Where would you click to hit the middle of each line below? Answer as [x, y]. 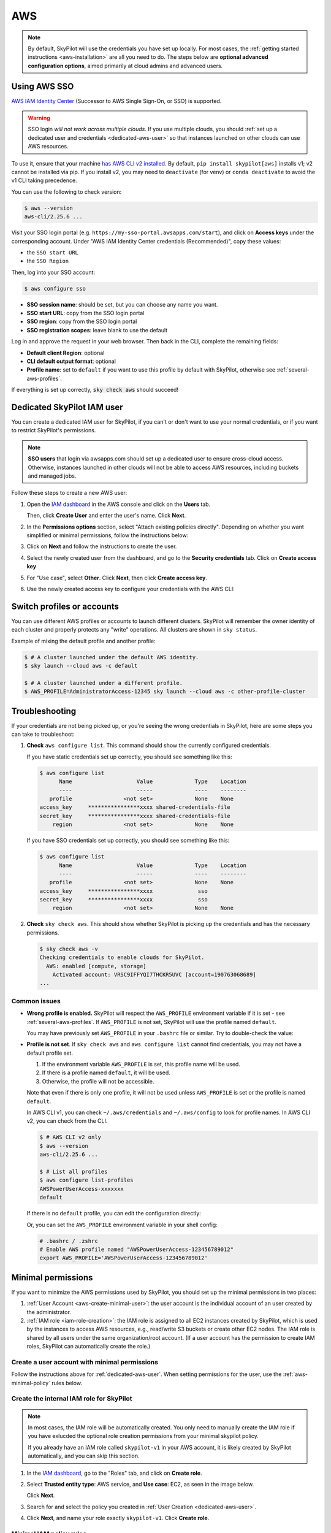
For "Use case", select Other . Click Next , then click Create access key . [117, 578]
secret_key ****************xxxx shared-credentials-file [135, 816]
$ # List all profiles [74, 1172]
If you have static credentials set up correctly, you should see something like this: [129, 757]
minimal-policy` [31, 1383]
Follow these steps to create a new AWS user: [69, 493]
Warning [39, 118]
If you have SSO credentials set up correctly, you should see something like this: [128, 841]
